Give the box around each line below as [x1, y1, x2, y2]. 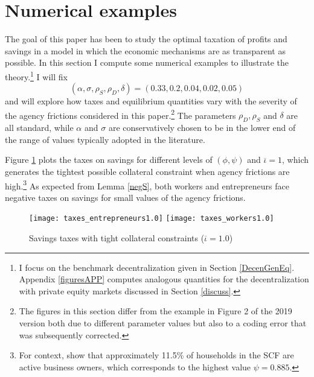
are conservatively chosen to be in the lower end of [108, 121, 296, 134]
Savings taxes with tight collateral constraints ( [29, 232, 205, 244]
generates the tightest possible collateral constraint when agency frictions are [5, 165, 290, 177]
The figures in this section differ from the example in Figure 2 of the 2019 [19, 305, 292, 317]
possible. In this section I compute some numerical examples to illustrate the [5, 56, 289, 69]
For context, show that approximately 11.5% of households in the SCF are [19, 349, 294, 361]
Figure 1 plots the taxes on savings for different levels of [5, 153, 213, 166]
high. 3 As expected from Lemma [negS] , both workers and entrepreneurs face [5, 177, 289, 192]
